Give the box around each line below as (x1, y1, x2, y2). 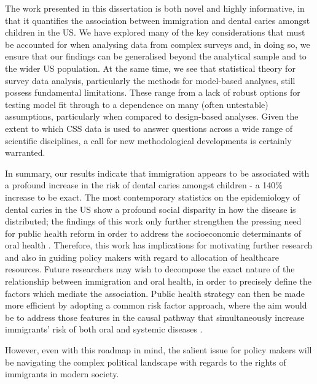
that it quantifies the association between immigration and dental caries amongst (5, 13, 310, 26)
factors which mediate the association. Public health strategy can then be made (5, 286, 305, 299)
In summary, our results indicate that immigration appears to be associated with (5, 166, 310, 179)
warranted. (5, 146, 45, 159)
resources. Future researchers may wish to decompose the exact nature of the (5, 263, 295, 275)
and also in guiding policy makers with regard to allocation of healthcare (5, 250, 280, 263)
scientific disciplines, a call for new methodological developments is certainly (5, 134, 292, 147)
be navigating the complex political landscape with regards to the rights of (5, 355, 286, 368)
